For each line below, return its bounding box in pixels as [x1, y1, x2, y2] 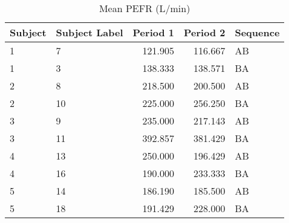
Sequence [235, 25, 280, 39]
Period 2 [184, 25, 226, 39]
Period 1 [132, 25, 174, 39]
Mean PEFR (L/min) [99, 1, 190, 15]
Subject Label [56, 25, 123, 39]
